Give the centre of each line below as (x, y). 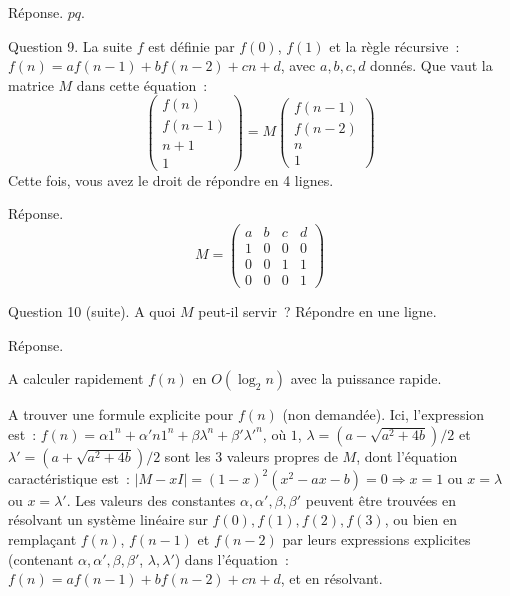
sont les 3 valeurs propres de (251, 455)
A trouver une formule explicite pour (121, 414)
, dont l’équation (407, 455)
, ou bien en (420, 519)
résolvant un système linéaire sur (108, 519)
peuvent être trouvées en (381, 499)
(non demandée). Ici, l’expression (383, 414)
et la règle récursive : (394, 45)
